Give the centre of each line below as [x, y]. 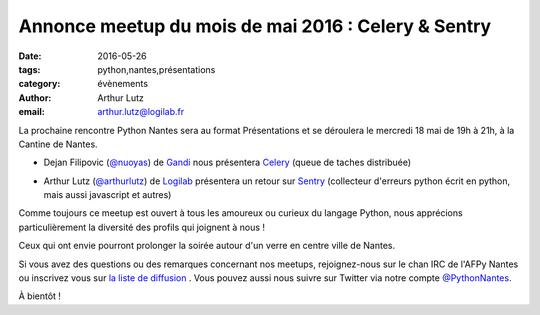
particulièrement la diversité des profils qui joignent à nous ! [141, 227]
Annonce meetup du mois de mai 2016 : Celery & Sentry [255, 26]
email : [31, 112]
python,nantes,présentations [156, 69]
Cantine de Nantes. [58, 144]
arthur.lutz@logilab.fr [141, 112]
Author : [35, 97]
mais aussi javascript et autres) [107, 195]
